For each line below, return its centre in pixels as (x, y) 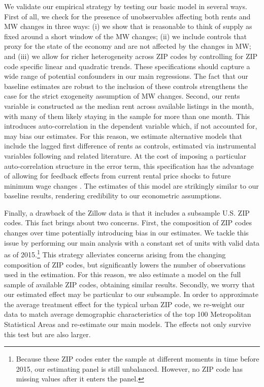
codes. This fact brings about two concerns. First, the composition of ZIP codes (128, 222)
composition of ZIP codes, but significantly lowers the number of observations (125, 264)
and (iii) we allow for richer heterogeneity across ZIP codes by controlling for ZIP (131, 56)
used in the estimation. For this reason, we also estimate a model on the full (123, 274)
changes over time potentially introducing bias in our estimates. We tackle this (126, 233)
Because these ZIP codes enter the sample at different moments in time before (138, 359)
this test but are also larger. (47, 334)
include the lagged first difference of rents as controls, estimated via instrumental (130, 146)
